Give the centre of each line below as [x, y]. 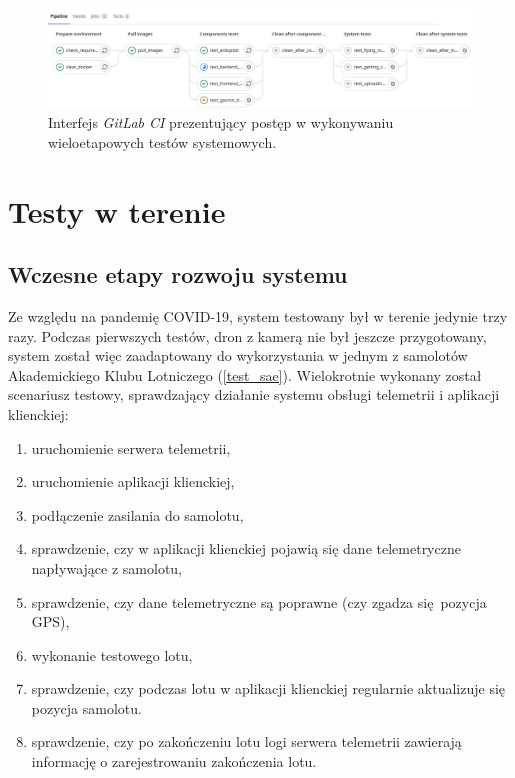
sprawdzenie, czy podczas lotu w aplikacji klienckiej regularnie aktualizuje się [268, 688]
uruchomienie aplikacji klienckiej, [133, 481]
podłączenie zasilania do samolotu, [137, 514]
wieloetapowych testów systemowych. [162, 141]
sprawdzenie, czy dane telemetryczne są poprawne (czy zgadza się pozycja [259, 601]
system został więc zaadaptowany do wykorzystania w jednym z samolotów [238, 355]
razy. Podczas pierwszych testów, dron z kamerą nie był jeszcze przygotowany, [247, 335]
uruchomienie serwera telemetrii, [131, 447]
